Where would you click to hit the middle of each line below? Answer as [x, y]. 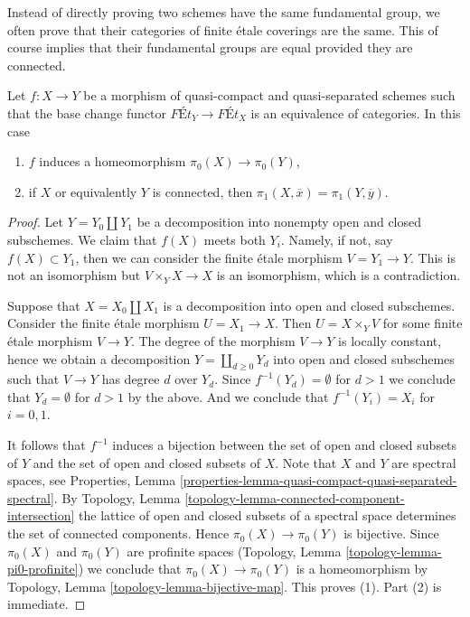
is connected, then [202, 191]
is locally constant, [390, 340]
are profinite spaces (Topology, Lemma [234, 551]
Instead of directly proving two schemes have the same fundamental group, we [224, 12]
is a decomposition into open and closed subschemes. [309, 305]
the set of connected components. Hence [118, 533]
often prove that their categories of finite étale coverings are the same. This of [223, 29]
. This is [433, 257]
